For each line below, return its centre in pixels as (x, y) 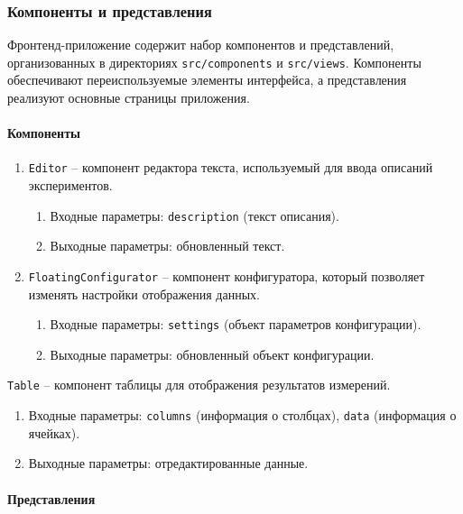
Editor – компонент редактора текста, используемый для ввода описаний (231, 167)
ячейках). (54, 432)
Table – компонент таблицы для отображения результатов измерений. (199, 385)
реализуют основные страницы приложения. (129, 98)
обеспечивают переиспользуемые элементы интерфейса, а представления (207, 80)
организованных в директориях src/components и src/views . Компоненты (214, 62)
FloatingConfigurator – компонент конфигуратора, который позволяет (227, 275)
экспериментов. (70, 185)
